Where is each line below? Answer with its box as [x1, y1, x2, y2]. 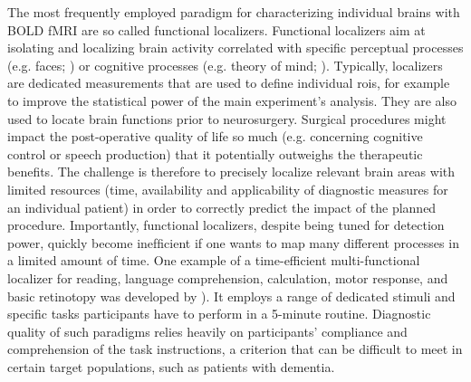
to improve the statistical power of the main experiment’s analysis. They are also [7, 91, 457, 110]
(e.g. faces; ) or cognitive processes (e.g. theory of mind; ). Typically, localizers [7, 55, 443, 74]
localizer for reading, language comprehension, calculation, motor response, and [7, 268, 448, 287]
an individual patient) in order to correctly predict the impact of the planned [7, 197, 437, 216]
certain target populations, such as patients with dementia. [7, 357, 335, 376]
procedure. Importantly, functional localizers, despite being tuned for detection [7, 215, 445, 234]
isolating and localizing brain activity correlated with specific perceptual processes [7, 38, 464, 57]
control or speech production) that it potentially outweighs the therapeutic [7, 144, 423, 163]
